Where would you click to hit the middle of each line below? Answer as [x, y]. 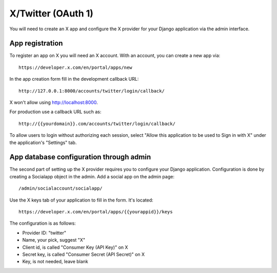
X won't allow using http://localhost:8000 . [54, 102]
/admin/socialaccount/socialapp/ [61, 188]
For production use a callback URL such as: [55, 112]
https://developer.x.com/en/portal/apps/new [76, 67]
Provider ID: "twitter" [44, 233]
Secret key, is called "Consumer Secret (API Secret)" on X [84, 254]
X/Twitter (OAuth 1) [51, 13]
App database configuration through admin [80, 157]
